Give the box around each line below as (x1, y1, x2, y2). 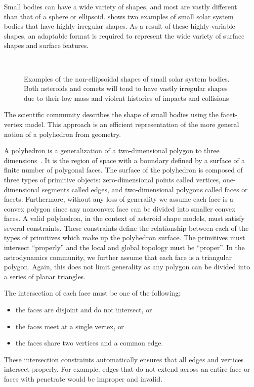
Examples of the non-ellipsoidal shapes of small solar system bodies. (24, 73, 230, 84)
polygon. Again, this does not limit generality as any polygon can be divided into (4, 261, 250, 272)
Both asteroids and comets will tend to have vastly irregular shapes (24, 83, 228, 93)
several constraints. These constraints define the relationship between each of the (4, 222, 249, 233)
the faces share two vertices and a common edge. (15, 338, 163, 348)
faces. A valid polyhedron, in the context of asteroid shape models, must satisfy (4, 213, 245, 223)
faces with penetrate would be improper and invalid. (4, 374, 163, 384)
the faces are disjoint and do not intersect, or (15, 304, 152, 315)
